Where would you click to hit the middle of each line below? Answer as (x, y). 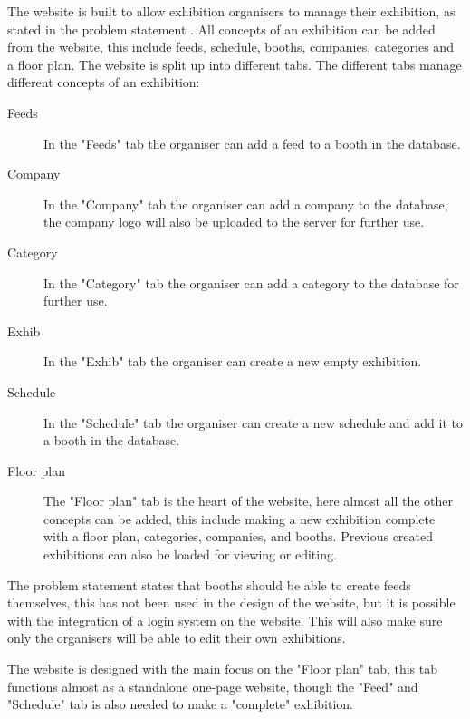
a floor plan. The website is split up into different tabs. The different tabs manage (235, 64)
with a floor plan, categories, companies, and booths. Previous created (239, 536)
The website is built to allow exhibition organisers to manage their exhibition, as (231, 11)
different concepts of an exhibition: (104, 82)
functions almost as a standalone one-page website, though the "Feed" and (213, 686)
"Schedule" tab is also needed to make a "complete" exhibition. (180, 704)
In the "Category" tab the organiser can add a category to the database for (251, 282)
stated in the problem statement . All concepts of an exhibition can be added (221, 29)
